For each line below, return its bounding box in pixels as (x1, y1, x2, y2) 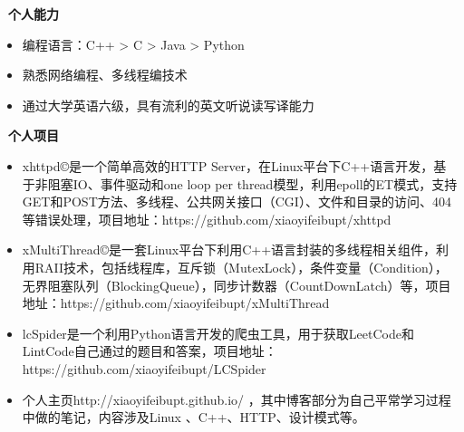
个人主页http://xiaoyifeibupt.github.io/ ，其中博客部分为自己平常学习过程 (22, 389, 451, 408)
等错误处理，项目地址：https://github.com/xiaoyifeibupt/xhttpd (22, 209, 391, 228)
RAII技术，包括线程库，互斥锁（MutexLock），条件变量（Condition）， (34, 257, 448, 276)
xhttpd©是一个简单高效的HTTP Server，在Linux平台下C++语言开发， (22, 156, 434, 175)
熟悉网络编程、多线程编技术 (22, 65, 188, 84)
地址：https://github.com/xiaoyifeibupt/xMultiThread (22, 293, 330, 312)
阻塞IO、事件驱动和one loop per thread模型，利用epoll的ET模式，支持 (47, 174, 458, 193)
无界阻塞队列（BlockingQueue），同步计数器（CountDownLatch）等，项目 (22, 275, 451, 294)
